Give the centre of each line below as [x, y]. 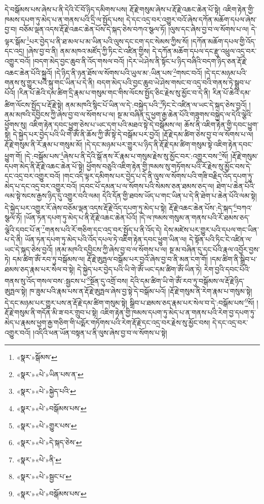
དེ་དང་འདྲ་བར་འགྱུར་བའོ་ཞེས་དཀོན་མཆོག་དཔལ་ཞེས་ [192, 19]
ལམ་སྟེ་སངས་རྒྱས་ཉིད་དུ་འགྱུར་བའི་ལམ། [52, 196]
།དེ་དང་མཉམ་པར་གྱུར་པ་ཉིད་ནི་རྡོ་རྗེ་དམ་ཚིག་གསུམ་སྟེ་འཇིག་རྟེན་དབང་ [169, 144]
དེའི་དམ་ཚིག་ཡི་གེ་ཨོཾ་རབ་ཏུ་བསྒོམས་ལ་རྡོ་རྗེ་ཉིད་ [187, 281]
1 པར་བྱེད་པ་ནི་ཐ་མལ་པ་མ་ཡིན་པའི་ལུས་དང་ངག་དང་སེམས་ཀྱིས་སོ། [108, 40]
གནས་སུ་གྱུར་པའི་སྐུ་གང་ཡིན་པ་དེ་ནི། [50, 82]
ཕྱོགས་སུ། [16, 124]
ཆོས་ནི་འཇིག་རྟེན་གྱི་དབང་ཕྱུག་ [221, 124]
